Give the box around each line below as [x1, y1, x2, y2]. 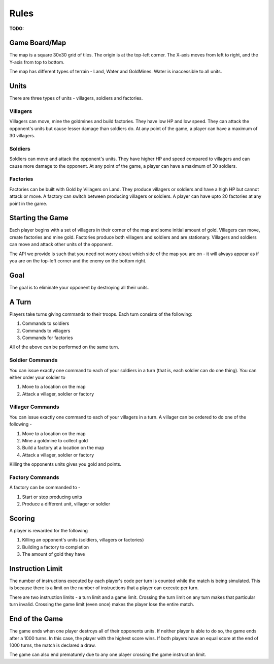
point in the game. [9, 200, 48, 206]
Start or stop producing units [22, 494, 82, 500]
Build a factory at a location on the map [22, 445, 105, 451]
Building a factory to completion [22, 544, 89, 550]
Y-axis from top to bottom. [9, 59, 64, 65]
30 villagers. [9, 133, 36, 139]
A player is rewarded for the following [9, 527, 88, 533]
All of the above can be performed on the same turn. [9, 344, 119, 350]
